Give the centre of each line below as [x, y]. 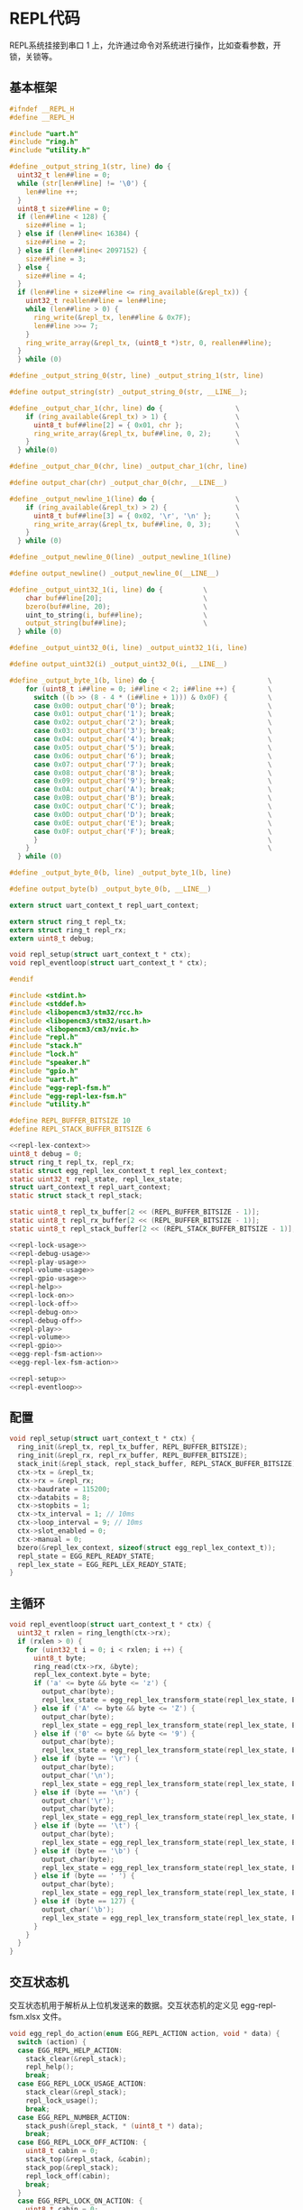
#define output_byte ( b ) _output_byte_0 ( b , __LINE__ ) [110, 889]
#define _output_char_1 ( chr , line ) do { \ [125, 408]
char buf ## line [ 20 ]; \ [116, 598]
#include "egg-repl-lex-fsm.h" [68, 1096]
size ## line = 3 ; [56, 259]
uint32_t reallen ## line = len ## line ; [96, 301]
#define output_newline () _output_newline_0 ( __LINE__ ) [115, 573]
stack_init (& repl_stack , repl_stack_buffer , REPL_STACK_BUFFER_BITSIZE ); [159, 1464]
